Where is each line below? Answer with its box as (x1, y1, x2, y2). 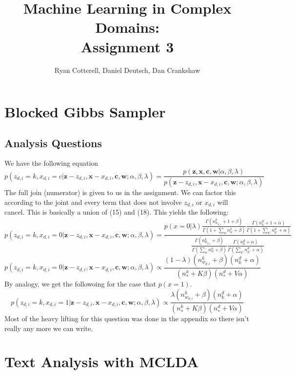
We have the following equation (4, 158, 98, 168)
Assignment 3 (80, 36, 174, 56)
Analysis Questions (4, 135, 102, 150)
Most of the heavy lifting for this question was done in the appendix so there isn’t (4, 313, 249, 324)
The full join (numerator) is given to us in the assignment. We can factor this (4, 187, 236, 197)
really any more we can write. (4, 323, 93, 333)
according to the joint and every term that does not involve (4, 197, 182, 207)
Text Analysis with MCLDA (4, 352, 199, 372)
